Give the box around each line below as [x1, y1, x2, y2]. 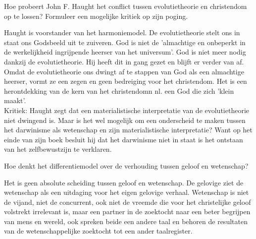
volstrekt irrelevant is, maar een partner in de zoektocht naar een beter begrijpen [4, 206, 251, 217]
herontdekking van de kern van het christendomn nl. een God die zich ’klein [4, 85, 234, 96]
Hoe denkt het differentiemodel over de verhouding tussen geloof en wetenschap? [4, 160, 249, 171]
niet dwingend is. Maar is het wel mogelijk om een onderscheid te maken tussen [4, 115, 246, 125]
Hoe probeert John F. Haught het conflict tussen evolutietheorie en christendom [4, 1, 247, 11]
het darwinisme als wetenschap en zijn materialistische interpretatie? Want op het [4, 124, 253, 135]
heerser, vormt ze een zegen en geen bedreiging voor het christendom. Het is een [4, 76, 247, 86]
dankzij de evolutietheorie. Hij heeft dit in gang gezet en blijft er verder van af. [4, 56, 244, 66]
